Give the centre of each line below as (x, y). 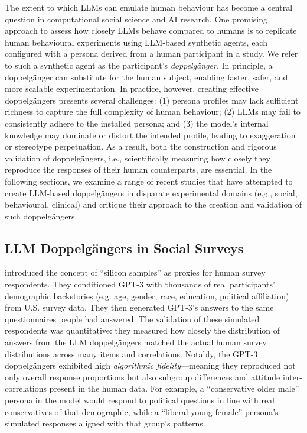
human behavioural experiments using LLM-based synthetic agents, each (136, 42)
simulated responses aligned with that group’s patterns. (105, 423)
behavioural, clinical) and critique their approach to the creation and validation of (153, 204)
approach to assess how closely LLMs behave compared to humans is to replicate (151, 30)
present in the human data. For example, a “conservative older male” (174, 388)
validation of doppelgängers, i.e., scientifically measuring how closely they (138, 158)
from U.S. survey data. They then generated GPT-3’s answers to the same (139, 307)
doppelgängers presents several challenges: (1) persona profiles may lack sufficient (152, 100)
